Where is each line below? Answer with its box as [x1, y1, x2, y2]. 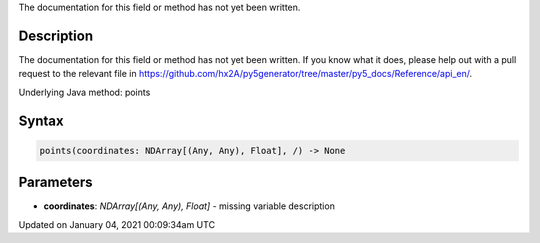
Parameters [18, 174, 93, 191]
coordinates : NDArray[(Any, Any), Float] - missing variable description [43, 200, 335, 212]
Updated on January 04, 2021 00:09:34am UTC [18, 218, 215, 230]
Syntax [18, 112, 64, 129]
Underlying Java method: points [18, 86, 151, 98]
